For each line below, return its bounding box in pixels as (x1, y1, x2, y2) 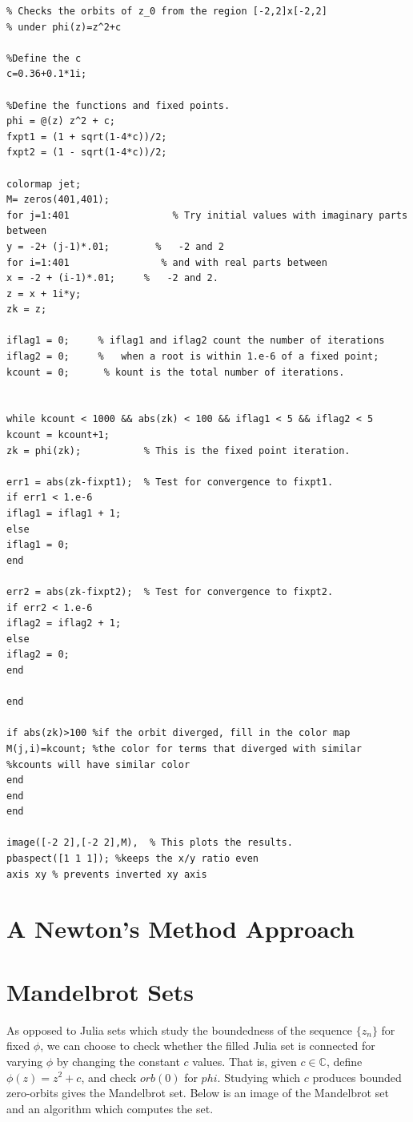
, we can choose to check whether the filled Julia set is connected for (40, 1037, 375, 1054)
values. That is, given (192, 1052, 297, 1069)
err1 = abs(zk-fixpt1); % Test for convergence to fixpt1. (6, 476, 334, 488)
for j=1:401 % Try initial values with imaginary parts (6, 209, 408, 221)
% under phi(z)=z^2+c (6, 21, 122, 33)
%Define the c (6, 52, 82, 64)
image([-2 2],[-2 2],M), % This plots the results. (6, 837, 293, 849)
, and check (81, 1068, 137, 1085)
